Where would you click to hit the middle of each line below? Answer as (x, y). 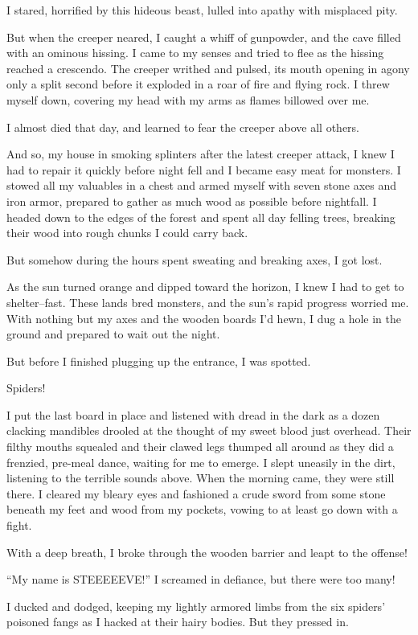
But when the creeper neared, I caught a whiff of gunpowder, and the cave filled (204, 37)
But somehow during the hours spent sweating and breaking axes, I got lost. (195, 259)
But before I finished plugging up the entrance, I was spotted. (159, 361)
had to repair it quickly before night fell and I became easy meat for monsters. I (204, 169)
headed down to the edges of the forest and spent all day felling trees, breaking (201, 217)
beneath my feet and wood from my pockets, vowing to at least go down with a (202, 509)
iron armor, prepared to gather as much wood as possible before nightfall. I (192, 201)
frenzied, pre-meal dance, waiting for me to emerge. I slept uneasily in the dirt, (201, 462)
